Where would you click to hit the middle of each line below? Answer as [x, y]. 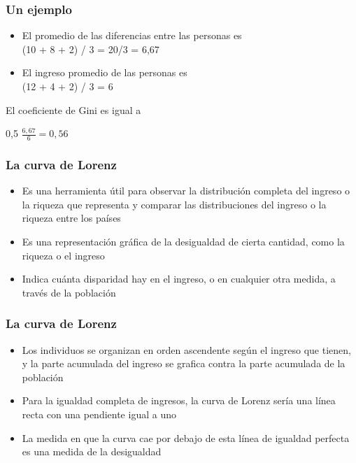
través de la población [69, 292]
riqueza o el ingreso [63, 255]
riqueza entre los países [71, 218]
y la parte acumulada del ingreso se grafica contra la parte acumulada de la [184, 363]
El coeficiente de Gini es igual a [73, 109]
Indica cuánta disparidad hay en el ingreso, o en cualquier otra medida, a [179, 279]
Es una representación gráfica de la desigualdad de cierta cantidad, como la [183, 242]
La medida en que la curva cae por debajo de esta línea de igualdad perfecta [186, 437]
